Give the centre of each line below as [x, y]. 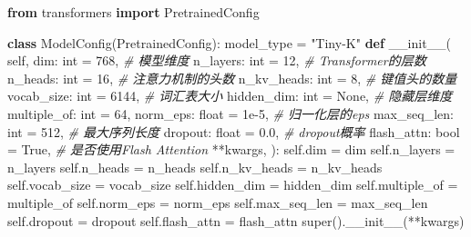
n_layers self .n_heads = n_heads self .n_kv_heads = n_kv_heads [195, 167]
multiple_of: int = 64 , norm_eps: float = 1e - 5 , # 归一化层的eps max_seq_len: [230, 113]
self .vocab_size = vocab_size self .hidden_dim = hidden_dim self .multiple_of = [233, 185]
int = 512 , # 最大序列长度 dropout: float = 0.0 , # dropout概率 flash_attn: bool [234, 131]
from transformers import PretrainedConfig [133, 12]
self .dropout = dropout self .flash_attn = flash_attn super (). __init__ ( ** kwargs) [236, 220]
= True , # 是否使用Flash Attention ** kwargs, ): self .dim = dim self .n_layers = [231, 149]
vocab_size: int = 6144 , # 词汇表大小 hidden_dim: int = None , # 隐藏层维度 [230, 96]
